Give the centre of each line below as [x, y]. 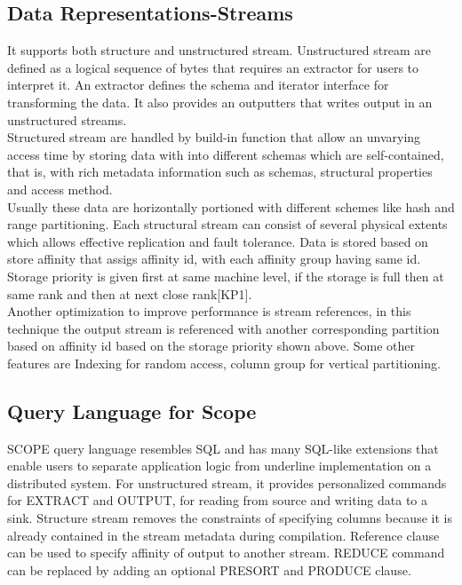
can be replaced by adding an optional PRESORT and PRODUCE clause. [209, 569]
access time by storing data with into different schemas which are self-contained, [226, 154]
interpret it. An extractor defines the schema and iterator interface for [198, 85]
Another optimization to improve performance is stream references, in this [209, 311]
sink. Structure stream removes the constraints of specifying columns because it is [230, 518]
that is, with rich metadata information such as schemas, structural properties [220, 172]
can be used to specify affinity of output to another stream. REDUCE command [226, 553]
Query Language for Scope [132, 411]
